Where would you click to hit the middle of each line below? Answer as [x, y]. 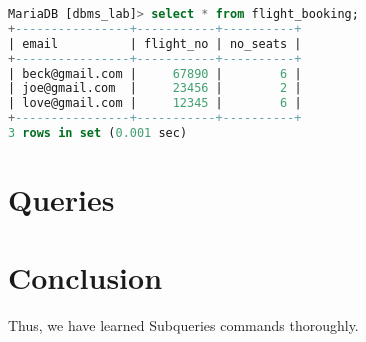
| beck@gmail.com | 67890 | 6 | [155, 73]
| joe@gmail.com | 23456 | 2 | [155, 88]
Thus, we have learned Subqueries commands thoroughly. [183, 325]
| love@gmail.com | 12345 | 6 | [155, 103]
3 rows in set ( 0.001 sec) [98, 133]
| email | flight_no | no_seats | [155, 43]
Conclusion [85, 277]
